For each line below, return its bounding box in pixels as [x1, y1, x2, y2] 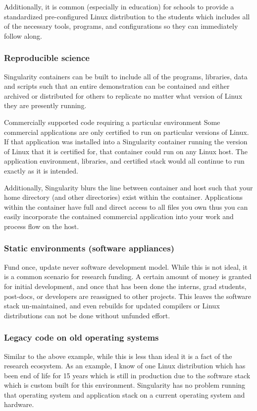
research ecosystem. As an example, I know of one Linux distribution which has [4, 360, 246, 371]
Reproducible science [4, 52, 90, 64]
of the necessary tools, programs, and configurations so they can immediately [4, 21, 238, 31]
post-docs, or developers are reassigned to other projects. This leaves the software [4, 291, 252, 301]
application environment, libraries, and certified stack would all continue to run [4, 156, 245, 166]
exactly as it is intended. [4, 165, 78, 176]
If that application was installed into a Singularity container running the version [4, 136, 248, 147]
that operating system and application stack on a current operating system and [4, 389, 245, 400]
